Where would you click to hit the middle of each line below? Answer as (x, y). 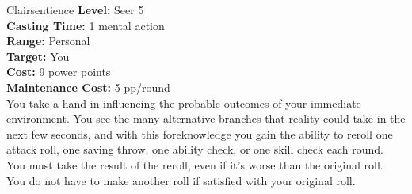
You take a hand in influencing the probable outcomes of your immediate (184, 103)
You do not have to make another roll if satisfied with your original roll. (181, 180)
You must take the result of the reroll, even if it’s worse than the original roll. (195, 164)
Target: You (38, 56)
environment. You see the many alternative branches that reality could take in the (206, 118)
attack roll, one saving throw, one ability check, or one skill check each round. (195, 149)
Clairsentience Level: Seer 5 (75, 10)
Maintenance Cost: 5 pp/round (88, 87)
